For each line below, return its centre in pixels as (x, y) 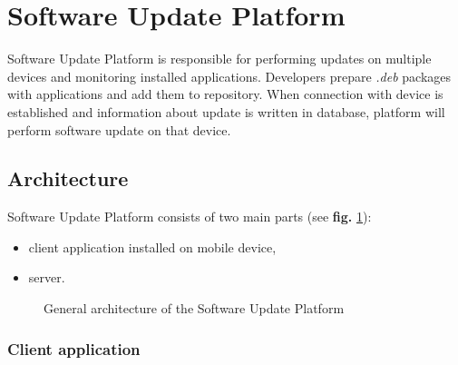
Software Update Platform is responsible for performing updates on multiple (219, 59)
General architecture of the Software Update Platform (194, 308)
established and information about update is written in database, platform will (226, 111)
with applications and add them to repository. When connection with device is (225, 94)
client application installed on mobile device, (152, 247)
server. (47, 277)
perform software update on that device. (119, 129)
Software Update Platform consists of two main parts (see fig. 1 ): (190, 217)
